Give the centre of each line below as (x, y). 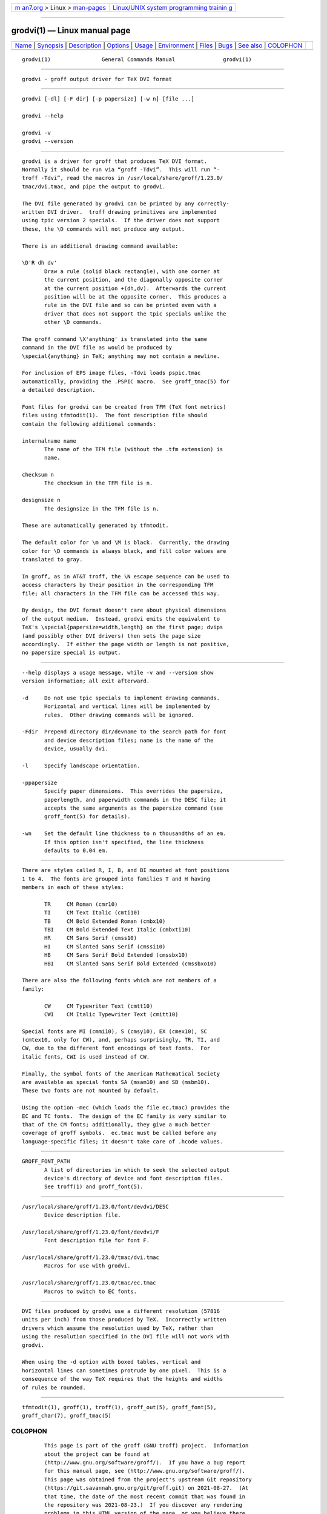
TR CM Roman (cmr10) (81, 904)
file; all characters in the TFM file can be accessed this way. (121, 593)
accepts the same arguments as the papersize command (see (134, 808)
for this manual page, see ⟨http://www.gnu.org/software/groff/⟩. (145, 1471)
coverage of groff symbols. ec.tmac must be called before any (120, 1133)
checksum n (38, 475)
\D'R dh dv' (40, 263)
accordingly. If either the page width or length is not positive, (126, 644)
